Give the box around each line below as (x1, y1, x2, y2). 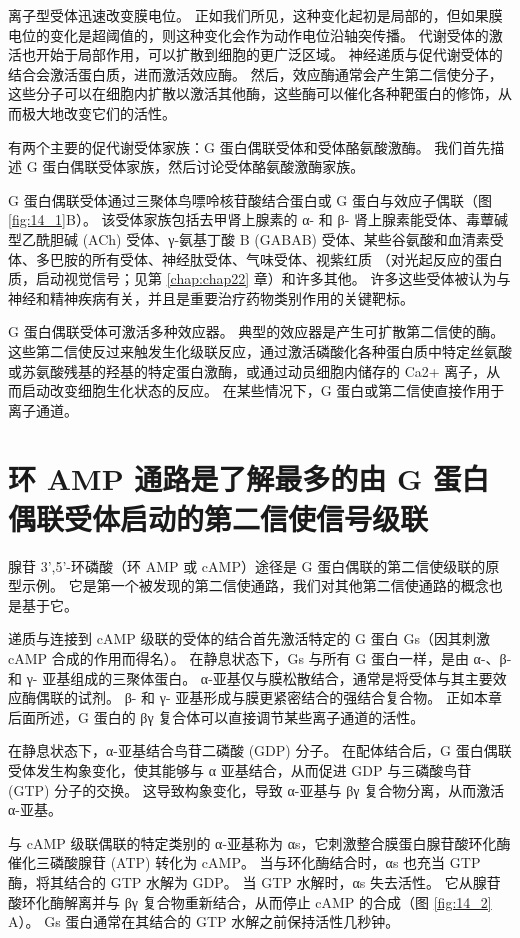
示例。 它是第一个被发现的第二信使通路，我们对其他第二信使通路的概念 (21, 575, 489, 596)
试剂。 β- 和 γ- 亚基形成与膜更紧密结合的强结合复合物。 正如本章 (77, 687, 502, 708)
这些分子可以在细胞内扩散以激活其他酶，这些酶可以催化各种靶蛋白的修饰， (8, 83, 498, 104)
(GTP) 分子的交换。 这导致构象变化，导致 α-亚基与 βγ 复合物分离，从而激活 (8, 779, 505, 800)
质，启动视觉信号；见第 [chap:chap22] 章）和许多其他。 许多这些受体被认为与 (8, 268, 511, 289)
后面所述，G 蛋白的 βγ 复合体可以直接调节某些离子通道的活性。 (8, 706, 425, 727)
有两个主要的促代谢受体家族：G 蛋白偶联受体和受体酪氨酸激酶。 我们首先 (8, 136, 491, 157)
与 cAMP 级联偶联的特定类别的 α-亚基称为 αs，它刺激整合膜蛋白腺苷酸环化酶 (8, 832, 511, 853)
